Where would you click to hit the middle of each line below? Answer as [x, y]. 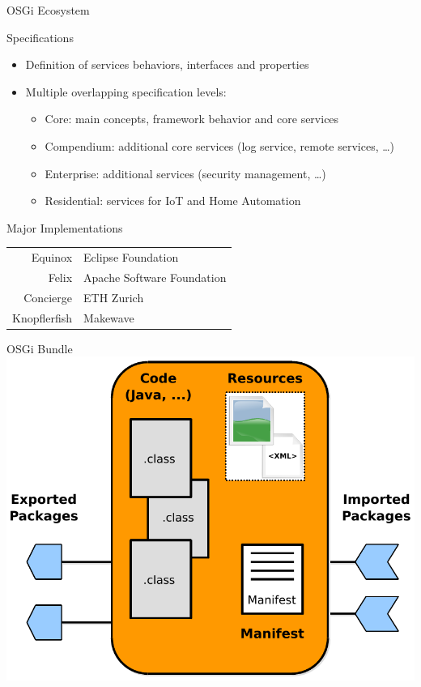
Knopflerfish [43, 317]
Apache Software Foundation [155, 277]
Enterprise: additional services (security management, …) [185, 173]
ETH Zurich [114, 297]
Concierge [48, 297]
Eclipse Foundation [131, 257]
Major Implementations [65, 227]
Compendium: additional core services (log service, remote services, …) [220, 145]
